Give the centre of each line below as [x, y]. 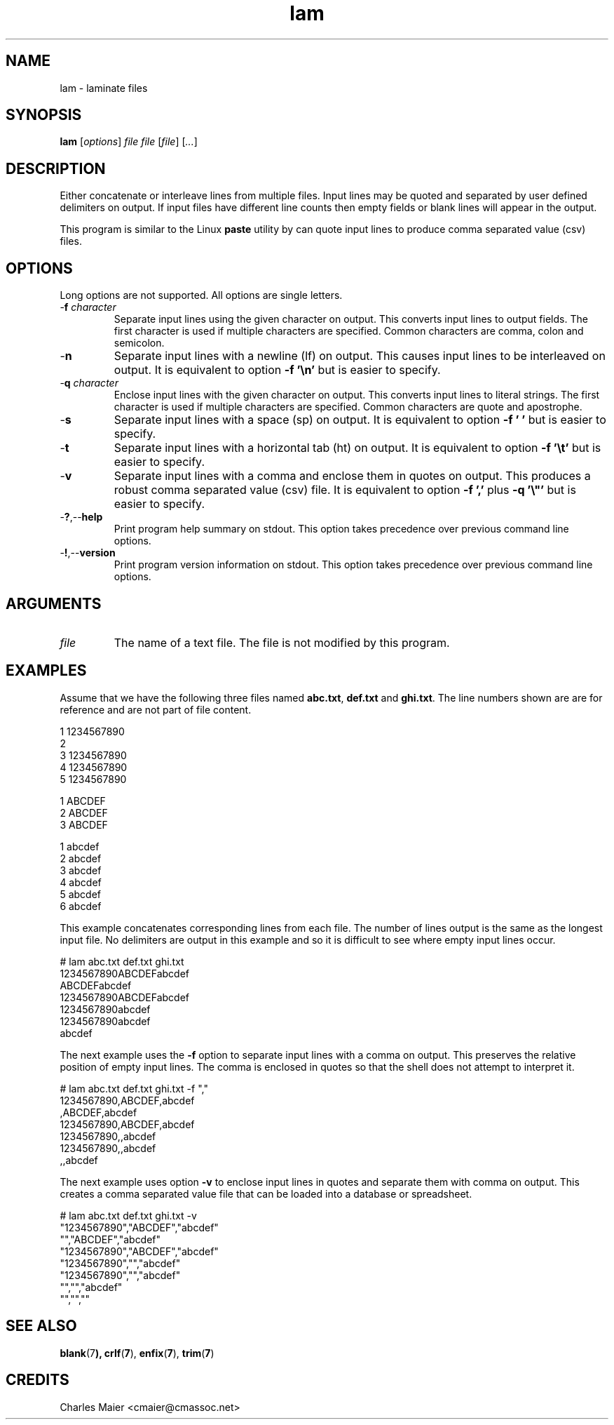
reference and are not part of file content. [156, 709]
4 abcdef [81, 882]
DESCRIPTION [56, 168]
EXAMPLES [46, 671]
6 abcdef [81, 906]
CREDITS [37, 1380]
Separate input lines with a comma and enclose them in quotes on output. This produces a [352, 476]
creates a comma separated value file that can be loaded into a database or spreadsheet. [266, 1193]
